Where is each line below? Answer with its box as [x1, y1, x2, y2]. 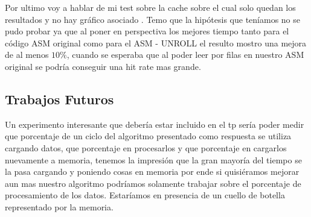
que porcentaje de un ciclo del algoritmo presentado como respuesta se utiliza [5, 130, 292, 142]
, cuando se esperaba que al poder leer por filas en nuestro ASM [66, 48, 304, 61]
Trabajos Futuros [5, 89, 114, 108]
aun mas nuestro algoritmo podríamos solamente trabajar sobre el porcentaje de [5, 177, 301, 189]
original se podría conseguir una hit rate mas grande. [5, 60, 201, 72]
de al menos [5, 48, 49, 61]
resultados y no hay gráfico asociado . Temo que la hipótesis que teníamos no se [5, 13, 301, 25]
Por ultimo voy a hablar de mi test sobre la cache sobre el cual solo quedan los [5, 1, 296, 13]
